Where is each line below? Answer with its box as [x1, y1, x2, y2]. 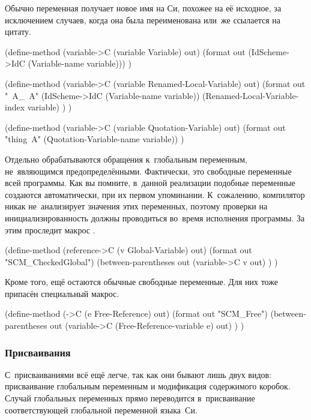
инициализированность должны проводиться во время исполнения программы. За [5, 211, 305, 224]
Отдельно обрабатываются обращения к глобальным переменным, [5, 152, 247, 165]
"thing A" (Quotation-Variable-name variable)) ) [5, 133, 184, 145]
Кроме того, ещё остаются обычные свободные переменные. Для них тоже [5, 275, 278, 288]
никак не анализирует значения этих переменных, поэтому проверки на [5, 200, 268, 212]
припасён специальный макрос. [5, 287, 119, 299]
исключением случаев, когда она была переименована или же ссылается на [5, 13, 281, 26]
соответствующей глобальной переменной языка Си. [5, 403, 198, 416]
